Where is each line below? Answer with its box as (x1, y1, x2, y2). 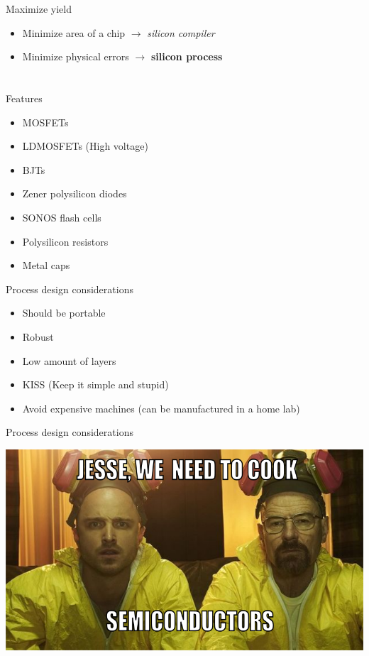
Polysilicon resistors (22, 234, 109, 248)
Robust (22, 329, 54, 344)
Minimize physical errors (22, 49, 129, 64)
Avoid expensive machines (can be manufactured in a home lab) (22, 400, 300, 415)
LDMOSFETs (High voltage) (22, 138, 148, 153)
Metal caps (22, 258, 70, 273)
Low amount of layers (22, 353, 116, 368)
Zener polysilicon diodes (22, 186, 127, 201)
